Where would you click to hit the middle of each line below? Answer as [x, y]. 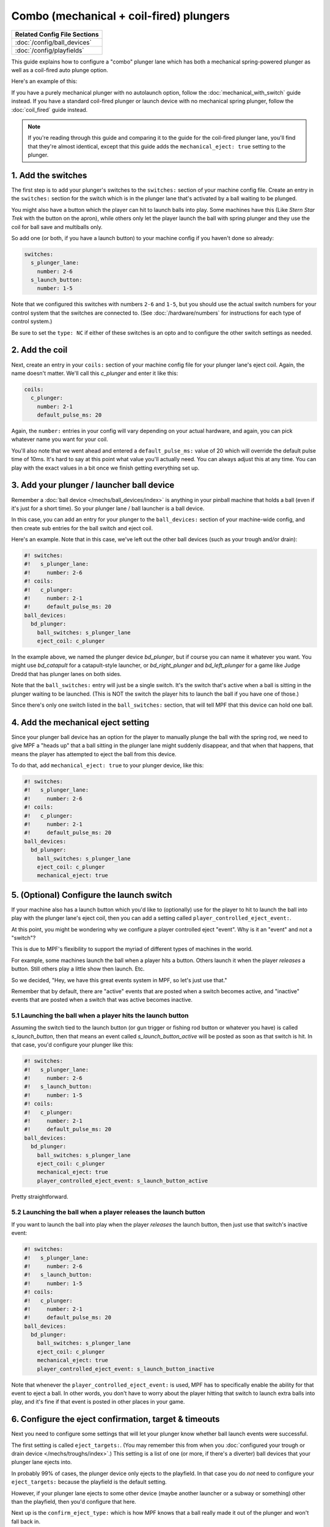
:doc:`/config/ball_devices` [53, 42]
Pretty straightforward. [40, 1197]
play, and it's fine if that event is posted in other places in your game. [98, 1402]
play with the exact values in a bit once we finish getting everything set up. [105, 468]
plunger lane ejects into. [42, 1462]
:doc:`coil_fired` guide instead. [50, 109]
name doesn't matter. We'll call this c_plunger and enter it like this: [95, 373]
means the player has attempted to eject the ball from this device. [94, 754]
